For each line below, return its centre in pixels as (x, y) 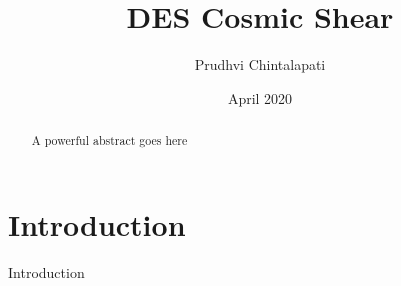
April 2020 (260, 97)
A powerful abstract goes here (109, 140)
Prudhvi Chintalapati (260, 64)
